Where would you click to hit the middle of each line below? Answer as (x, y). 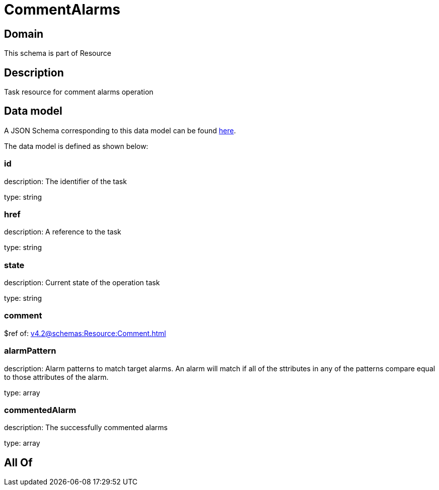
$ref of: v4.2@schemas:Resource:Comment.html (85, 333)
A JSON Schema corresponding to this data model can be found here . (120, 130)
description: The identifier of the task (65, 181)
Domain (24, 34)
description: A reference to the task (63, 232)
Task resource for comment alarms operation (79, 92)
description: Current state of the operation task (82, 283)
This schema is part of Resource (58, 53)
